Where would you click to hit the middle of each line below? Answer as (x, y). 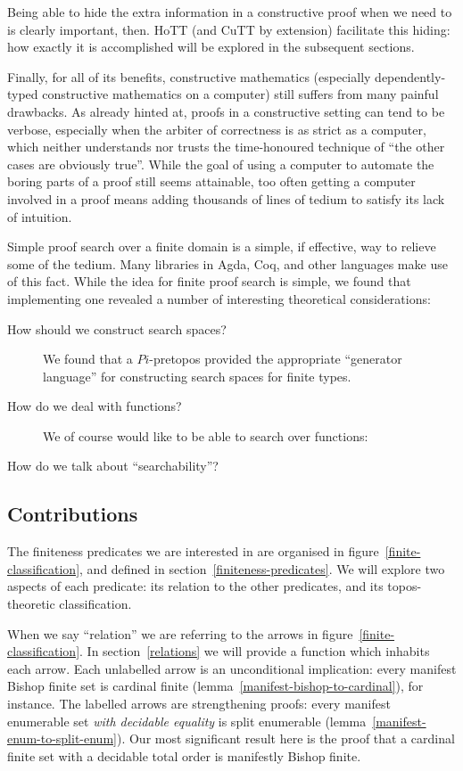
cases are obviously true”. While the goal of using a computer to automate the (221, 164)
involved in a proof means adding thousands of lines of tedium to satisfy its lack (226, 198)
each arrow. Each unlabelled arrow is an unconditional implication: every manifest (232, 668)
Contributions (73, 514)
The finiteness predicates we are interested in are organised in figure (193, 551)
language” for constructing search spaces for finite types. (197, 376)
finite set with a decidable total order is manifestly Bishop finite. (184, 755)
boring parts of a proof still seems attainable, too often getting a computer (211, 181)
